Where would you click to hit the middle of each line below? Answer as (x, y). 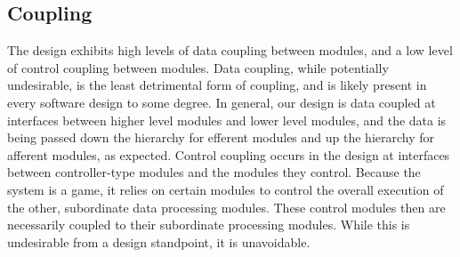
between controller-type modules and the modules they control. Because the (214, 172)
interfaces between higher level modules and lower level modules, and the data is (227, 120)
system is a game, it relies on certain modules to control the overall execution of (226, 189)
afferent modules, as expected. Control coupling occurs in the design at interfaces (229, 154)
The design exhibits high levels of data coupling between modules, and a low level (230, 50)
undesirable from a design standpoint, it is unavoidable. (159, 241)
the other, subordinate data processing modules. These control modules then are (226, 207)
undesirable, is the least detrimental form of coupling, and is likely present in (217, 85)
